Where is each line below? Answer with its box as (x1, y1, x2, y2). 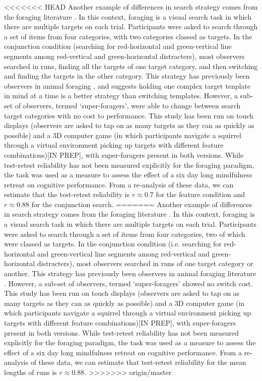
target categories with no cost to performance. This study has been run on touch (4, 110, 253, 120)
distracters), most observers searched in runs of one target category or (37, 258, 253, 269)
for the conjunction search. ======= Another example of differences (31, 199, 252, 209)
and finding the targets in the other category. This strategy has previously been (4, 71, 250, 81)
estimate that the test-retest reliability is (4, 189, 130, 200)
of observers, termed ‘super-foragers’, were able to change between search (15, 100, 241, 110)
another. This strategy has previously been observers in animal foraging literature (4, 268, 256, 279)
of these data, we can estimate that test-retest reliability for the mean (30, 357, 246, 367)
